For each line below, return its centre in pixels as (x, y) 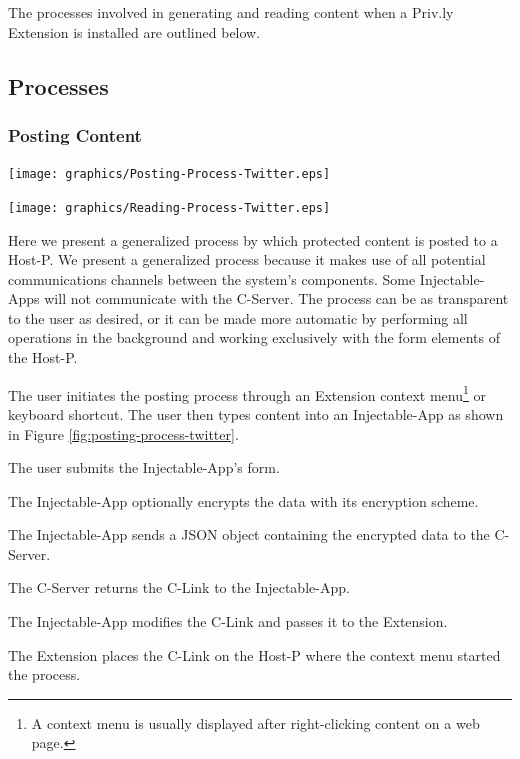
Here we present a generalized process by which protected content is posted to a (253, 239)
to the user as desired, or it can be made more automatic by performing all (238, 317)
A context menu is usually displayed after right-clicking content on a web (255, 722)
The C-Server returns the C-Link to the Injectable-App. (179, 587)
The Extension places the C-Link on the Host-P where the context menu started (254, 654)
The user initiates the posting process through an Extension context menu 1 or (247, 393)
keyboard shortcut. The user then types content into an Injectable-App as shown (256, 413)
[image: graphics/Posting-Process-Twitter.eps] (169, 174)
